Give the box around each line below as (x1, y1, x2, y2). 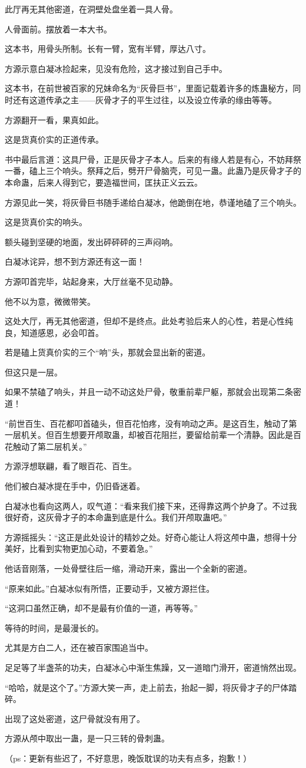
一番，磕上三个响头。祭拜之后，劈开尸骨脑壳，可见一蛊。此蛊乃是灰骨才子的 (5, 164, 301, 177)
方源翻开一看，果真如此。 (5, 113, 104, 126)
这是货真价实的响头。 (5, 216, 87, 228)
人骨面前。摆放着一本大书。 (5, 22, 112, 35)
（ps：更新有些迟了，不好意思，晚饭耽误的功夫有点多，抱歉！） (5, 751, 252, 764)
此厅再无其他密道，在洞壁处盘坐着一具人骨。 (5, 3, 178, 15)
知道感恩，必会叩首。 (21, 326, 104, 338)
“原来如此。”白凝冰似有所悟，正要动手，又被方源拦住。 (5, 582, 215, 594)
